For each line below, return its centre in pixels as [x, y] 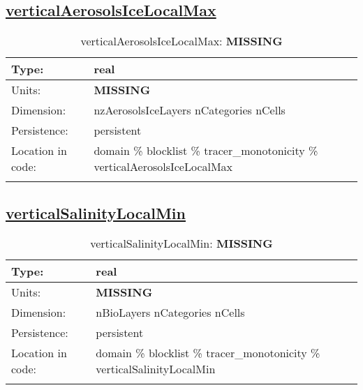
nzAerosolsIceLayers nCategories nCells [190, 110]
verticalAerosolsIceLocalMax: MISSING [181, 41]
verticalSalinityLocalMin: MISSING [181, 243]
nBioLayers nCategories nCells [170, 313]
